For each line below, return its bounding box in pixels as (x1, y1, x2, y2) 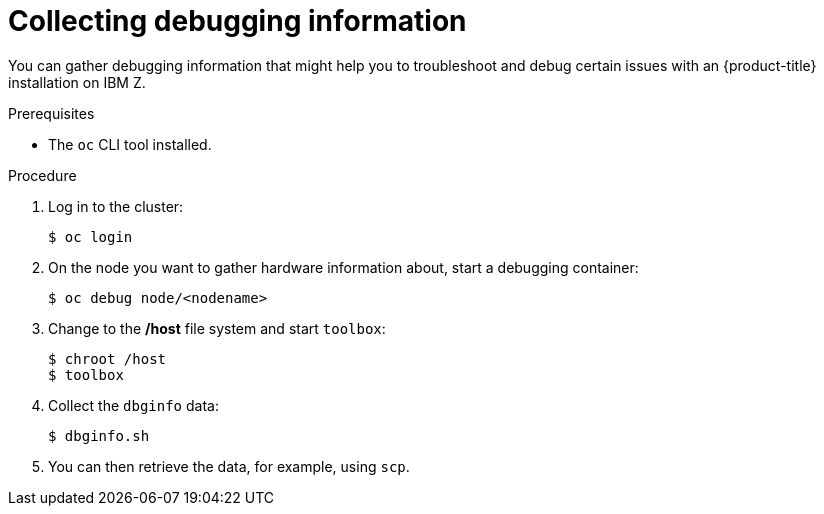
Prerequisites (8, 104, 95, 122)
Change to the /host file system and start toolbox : (48, 319, 386, 337)
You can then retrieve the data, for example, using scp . (48, 457, 410, 475)
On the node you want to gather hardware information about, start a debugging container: (48, 258, 639, 276)
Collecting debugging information (8, 4, 467, 38)
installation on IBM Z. (8, 73, 146, 91)
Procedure (8, 166, 77, 184)
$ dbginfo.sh (48, 427, 150, 444)
